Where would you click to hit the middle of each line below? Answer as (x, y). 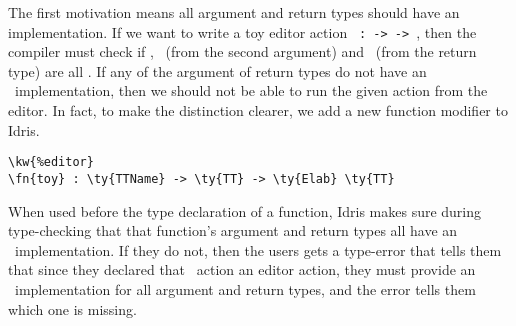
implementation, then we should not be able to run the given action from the (251, 90)
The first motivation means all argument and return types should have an (234, 12)
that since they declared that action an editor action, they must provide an (242, 269)
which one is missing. (72, 308)
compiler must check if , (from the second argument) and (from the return (242, 51)
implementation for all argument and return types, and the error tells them (245, 288)
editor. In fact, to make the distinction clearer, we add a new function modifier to (258, 110)
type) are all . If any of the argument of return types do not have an (217, 70)
